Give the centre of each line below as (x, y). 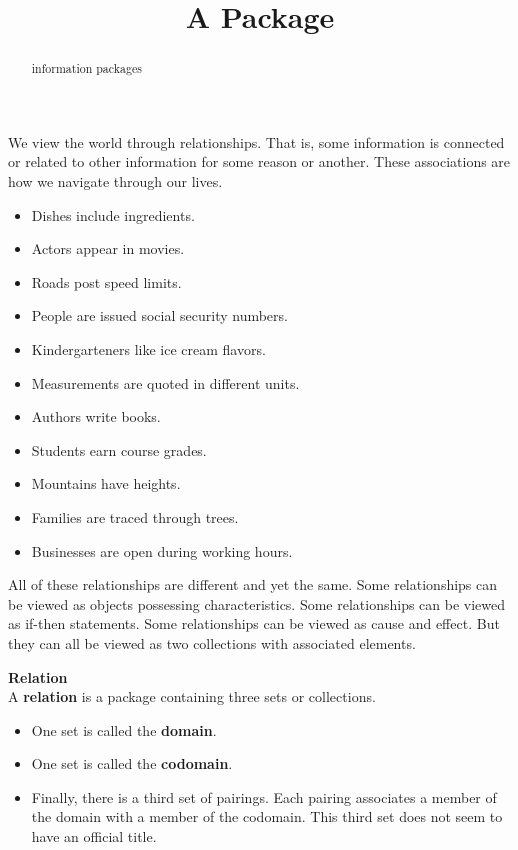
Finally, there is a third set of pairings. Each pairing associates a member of (264, 796)
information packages (86, 68)
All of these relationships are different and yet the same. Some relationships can (253, 584)
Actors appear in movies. (108, 248)
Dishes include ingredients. (113, 214)
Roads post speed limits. (106, 281)
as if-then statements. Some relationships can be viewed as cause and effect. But (254, 623)
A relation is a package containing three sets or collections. (192, 696)
